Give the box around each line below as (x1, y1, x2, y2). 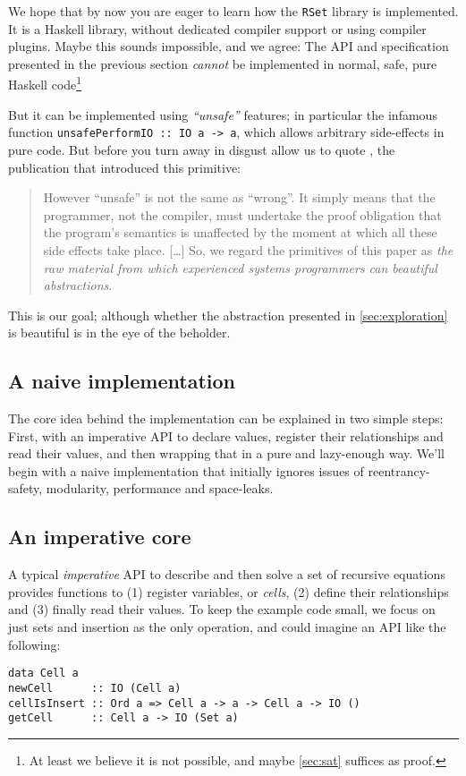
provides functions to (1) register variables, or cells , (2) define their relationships (8, 582, 449, 601)
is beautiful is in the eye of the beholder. (8, 323, 231, 342)
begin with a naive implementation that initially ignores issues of (8, 461, 364, 480)
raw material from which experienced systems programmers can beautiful (43, 258, 437, 277)
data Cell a (8, 667, 79, 680)
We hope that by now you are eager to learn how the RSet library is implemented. (8, 2, 459, 20)
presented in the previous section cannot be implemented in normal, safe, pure (8, 54, 437, 72)
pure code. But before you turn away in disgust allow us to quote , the (8, 140, 395, 158)
